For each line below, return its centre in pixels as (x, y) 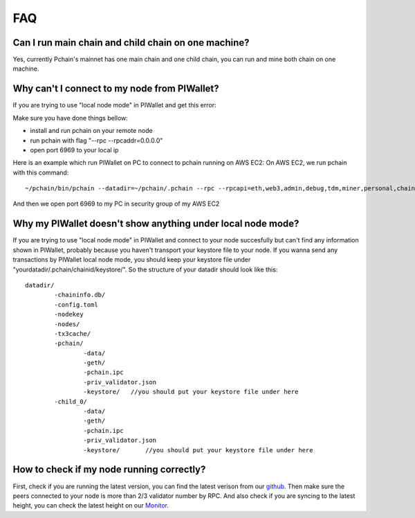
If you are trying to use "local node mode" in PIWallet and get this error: (114, 105)
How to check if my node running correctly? (109, 470)
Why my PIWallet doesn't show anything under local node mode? (156, 224)
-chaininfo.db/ (80, 295)
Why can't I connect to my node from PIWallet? (116, 89)
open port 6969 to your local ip (74, 150)
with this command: (41, 172)
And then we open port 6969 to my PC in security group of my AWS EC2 (116, 204)
